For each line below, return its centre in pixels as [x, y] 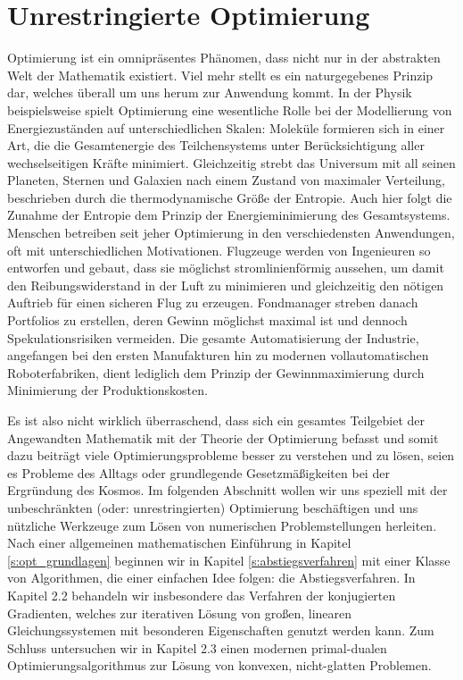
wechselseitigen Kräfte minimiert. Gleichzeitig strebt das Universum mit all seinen [231, 162]
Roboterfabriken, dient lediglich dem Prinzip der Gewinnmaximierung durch [216, 372]
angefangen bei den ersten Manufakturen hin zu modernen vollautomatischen [218, 355]
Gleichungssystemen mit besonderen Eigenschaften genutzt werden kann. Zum [221, 630]
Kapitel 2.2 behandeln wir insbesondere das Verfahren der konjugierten [202, 595]
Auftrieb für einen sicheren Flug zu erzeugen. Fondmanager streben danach [213, 302]
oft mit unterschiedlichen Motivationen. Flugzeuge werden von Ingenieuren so [219, 250]
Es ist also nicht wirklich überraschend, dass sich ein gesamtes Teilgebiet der [216, 420]
